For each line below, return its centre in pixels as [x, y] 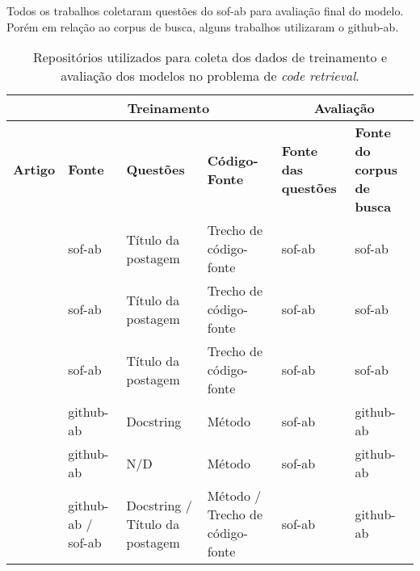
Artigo [34, 170]
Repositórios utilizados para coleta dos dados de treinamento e [210, 57]
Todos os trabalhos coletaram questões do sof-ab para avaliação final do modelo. [205, 10]
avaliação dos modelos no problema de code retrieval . [210, 76]
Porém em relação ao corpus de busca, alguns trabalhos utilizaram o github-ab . [203, 26]
